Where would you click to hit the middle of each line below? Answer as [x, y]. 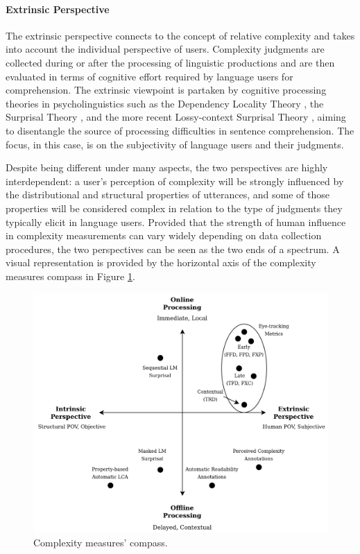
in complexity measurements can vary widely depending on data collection [164, 235]
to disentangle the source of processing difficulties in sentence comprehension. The [180, 130]
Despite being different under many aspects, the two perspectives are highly [167, 167]
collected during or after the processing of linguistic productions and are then [170, 62]
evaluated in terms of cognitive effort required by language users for [149, 76]
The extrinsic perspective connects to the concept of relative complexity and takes [180, 35]
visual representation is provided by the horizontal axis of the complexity [161, 262]
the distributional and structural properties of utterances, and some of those [168, 194]
